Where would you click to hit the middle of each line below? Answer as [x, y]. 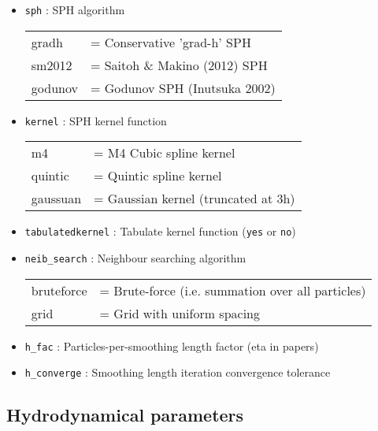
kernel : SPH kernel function [96, 120]
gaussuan [56, 199]
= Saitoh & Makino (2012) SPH [179, 65]
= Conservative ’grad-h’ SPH [170, 42]
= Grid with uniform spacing [180, 313]
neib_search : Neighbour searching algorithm [135, 257]
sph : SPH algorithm [75, 9]
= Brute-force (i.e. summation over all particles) [233, 290]
